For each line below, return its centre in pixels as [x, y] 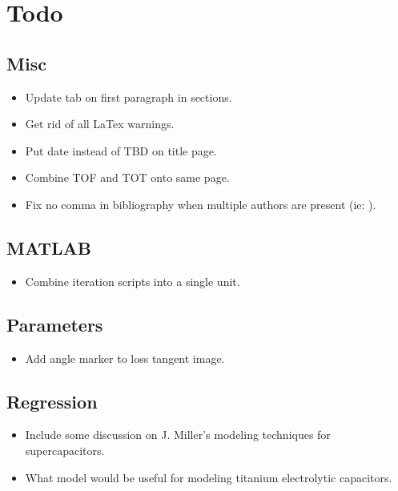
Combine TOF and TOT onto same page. [127, 177]
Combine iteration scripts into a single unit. [133, 281]
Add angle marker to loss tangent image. [125, 358]
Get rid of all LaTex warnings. [100, 124]
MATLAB [49, 247]
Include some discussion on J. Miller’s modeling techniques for [178, 435]
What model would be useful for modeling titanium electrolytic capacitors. [209, 477]
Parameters [55, 324]
